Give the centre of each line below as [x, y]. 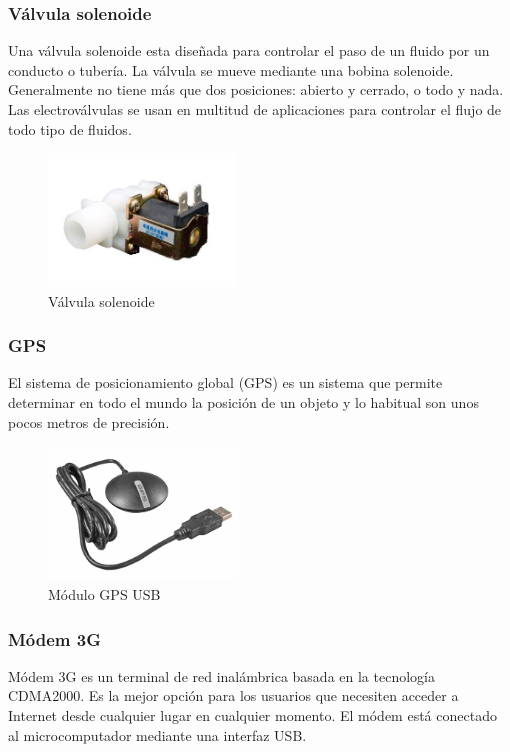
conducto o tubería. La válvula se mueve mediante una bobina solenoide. [231, 69]
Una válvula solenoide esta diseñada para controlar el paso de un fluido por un [249, 50]
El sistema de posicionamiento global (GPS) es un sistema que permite [225, 382]
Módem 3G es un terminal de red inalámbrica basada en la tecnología [221, 675]
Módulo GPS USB [104, 594]
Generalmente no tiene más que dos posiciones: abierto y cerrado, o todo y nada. [256, 89]
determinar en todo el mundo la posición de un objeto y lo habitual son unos [243, 402]
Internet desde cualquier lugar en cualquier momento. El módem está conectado [252, 715]
